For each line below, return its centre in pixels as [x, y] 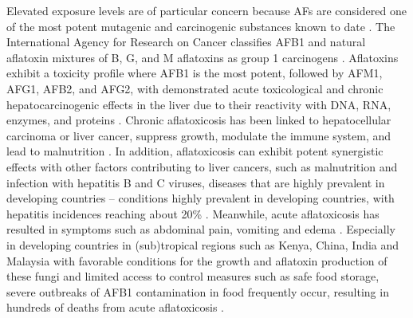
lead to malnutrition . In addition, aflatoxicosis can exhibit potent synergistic [195, 151]
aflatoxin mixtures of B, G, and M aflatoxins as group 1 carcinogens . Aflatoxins [203, 57]
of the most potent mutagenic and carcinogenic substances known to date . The [201, 26]
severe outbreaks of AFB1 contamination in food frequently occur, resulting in [198, 291]
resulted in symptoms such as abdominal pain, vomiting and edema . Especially [201, 229]
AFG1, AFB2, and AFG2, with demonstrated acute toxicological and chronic [195, 88]
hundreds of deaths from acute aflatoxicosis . [116, 307]
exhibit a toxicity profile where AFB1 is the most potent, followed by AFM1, [195, 73]
